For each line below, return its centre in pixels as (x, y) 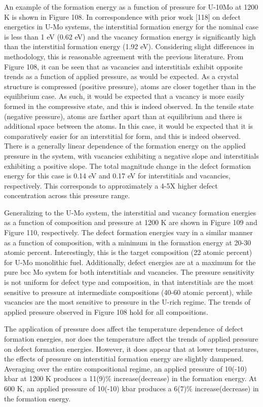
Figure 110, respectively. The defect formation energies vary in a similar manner (128, 232)
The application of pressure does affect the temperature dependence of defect (124, 329)
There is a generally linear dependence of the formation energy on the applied (125, 146)
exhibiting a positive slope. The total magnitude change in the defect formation (128, 165)
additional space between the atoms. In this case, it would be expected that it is (129, 126)
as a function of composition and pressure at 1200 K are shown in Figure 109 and (131, 222)
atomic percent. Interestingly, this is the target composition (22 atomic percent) (128, 252)
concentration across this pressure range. (67, 195)
